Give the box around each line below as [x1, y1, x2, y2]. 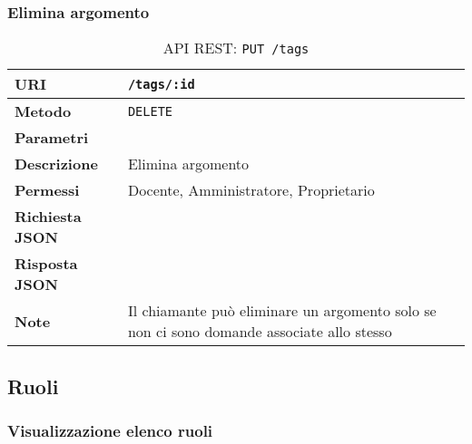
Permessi [15, 179, 80, 201]
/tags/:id [127, 76, 195, 92]
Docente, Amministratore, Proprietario [127, 179, 375, 201]
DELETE [127, 103, 173, 119]
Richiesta [15, 206, 82, 227]
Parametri [15, 127, 89, 149]
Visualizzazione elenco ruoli [7, 419, 213, 441]
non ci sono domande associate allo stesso [127, 321, 392, 343]
